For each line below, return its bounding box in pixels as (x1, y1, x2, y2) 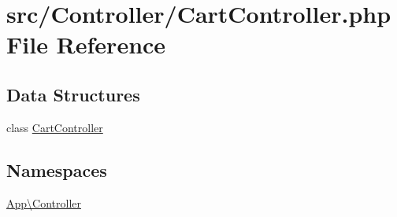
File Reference (6, 28, 166, 61)
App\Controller (6, 194, 81, 211)
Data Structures (6, 82, 140, 106)
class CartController (6, 119, 103, 135)
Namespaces (6, 157, 107, 182)
